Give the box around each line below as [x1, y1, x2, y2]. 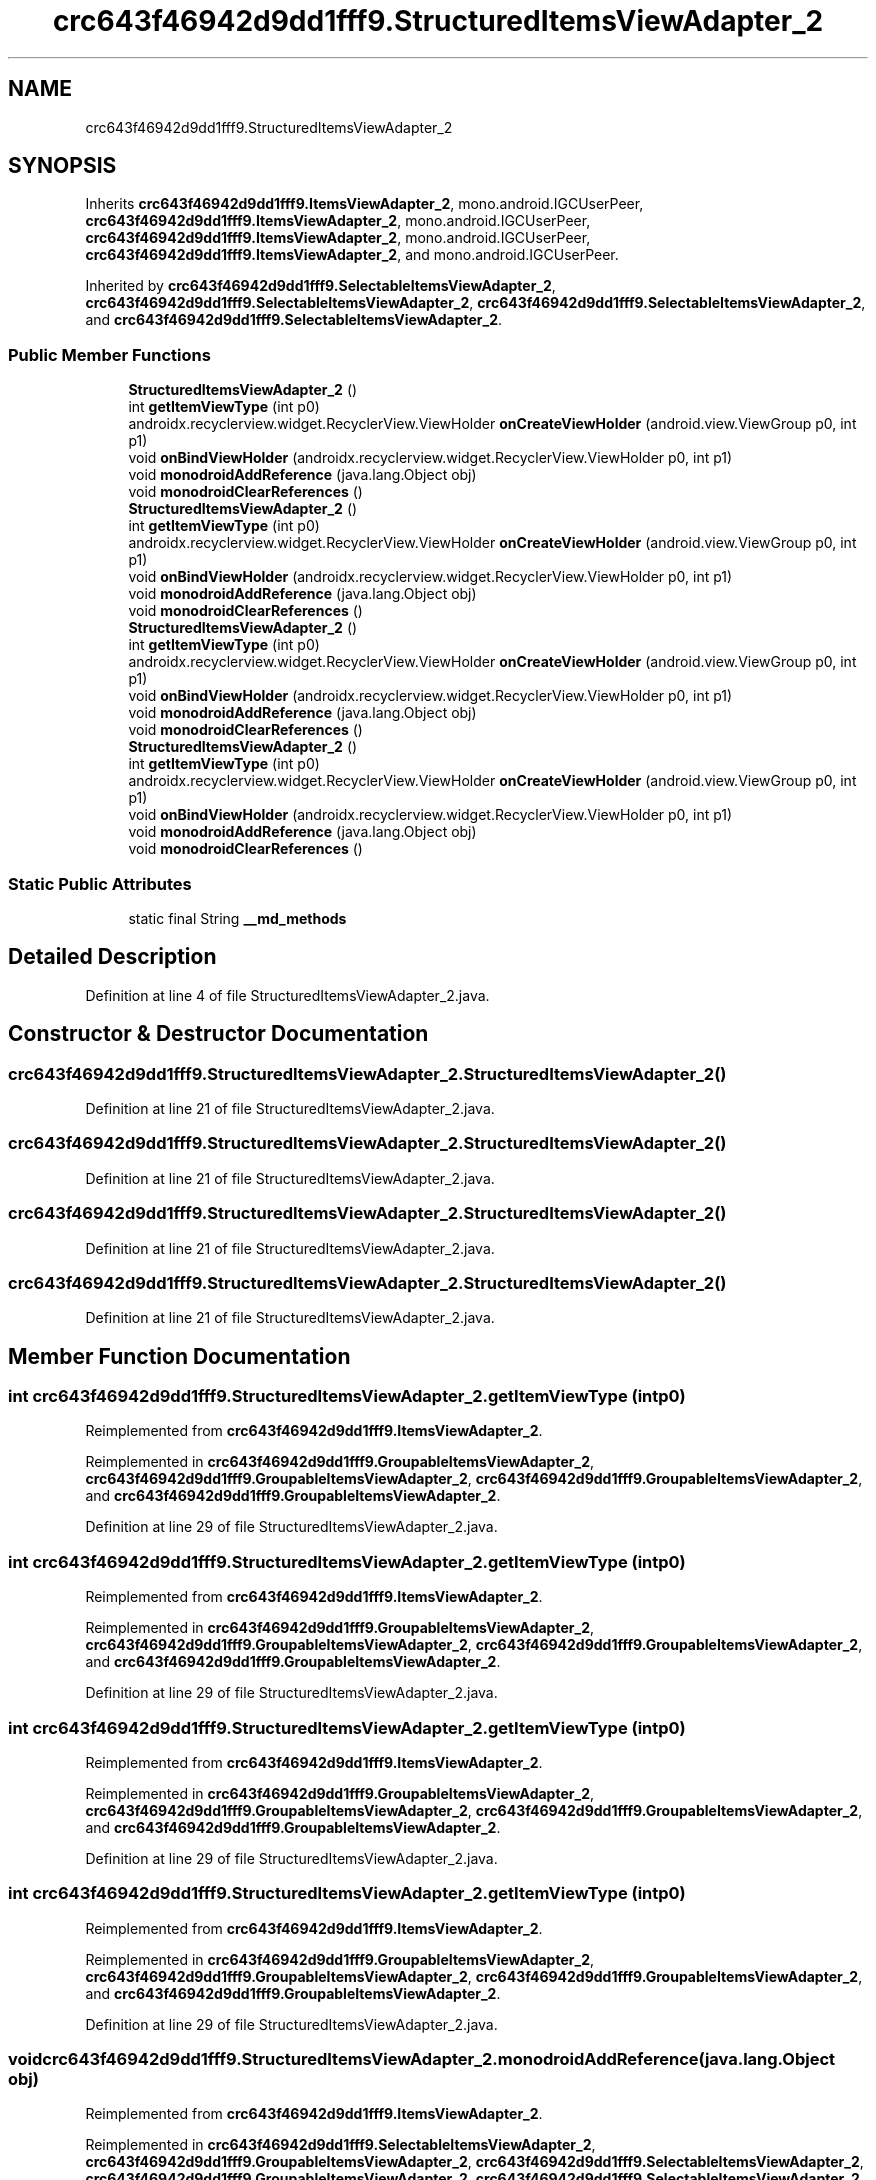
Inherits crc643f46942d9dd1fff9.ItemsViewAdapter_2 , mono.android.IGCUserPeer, [85, 195, 644, 213]
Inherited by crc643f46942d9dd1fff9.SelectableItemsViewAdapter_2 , [85, 277, 556, 295]
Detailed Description [8, 944, 217, 970]
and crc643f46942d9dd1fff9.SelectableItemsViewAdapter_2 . [85, 311, 503, 329]
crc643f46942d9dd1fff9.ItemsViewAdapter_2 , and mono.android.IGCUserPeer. [85, 246, 619, 264]
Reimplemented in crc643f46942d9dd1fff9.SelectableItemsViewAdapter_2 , [85, 2136, 596, 2154]
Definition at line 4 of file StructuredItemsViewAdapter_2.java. [85, 986, 490, 1004]
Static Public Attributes [8, 873, 192, 894]
